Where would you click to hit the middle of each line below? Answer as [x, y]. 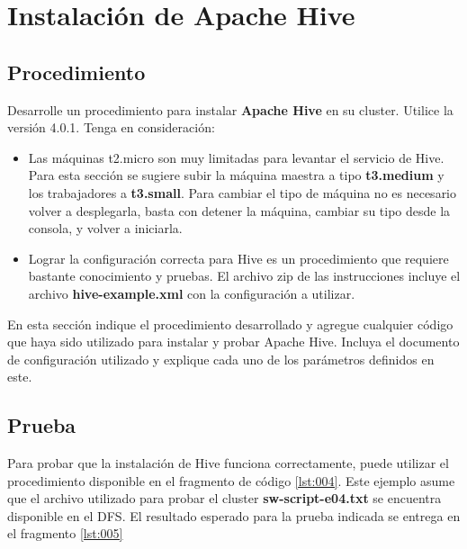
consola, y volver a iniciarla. [105, 228]
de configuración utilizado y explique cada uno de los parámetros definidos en [221, 359]
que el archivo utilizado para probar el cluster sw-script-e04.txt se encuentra [225, 498]
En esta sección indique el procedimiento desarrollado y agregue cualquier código [230, 324]
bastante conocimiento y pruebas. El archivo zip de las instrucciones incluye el [244, 276]
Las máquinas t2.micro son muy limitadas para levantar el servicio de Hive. [236, 157]
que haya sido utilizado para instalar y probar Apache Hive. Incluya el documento [233, 342]
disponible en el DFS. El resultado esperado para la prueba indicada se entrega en [234, 515]
